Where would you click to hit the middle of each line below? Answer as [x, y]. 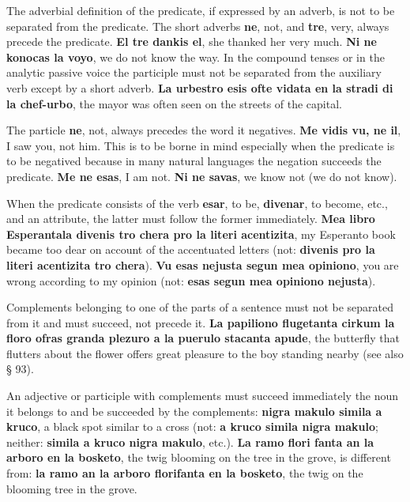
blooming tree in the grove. [72, 488]
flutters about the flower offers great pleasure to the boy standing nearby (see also [205, 353]
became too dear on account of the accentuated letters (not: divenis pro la [191, 249]
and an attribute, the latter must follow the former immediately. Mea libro [191, 219]
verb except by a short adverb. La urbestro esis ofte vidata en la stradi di [200, 87]
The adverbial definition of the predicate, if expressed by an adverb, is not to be [201, 10]
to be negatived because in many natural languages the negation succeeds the [194, 161]
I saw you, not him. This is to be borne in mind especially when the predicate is [201, 145]
